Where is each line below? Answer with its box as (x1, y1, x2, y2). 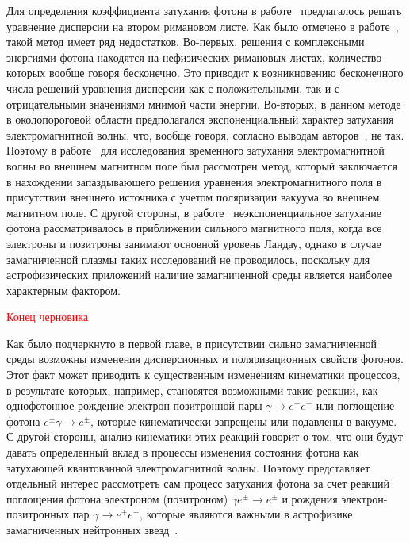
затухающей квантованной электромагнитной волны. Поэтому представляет (6, 459, 370, 476)
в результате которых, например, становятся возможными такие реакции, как (6, 381, 378, 398)
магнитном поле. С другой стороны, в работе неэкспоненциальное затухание (6, 204, 381, 220)
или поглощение (316, 397, 395, 414)
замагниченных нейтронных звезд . (6, 522, 178, 537)
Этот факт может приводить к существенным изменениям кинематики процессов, (6, 366, 400, 383)
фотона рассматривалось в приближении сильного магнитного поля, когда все (6, 220, 382, 236)
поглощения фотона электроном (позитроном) (6, 490, 228, 507)
